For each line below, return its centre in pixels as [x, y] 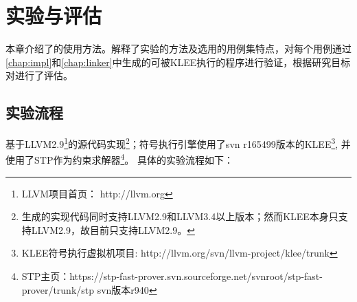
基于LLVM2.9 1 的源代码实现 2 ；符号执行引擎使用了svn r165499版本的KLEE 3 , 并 [178, 143]
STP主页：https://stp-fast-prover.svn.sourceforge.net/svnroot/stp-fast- [172, 276]
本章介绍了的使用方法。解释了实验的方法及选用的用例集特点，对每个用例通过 [178, 48]
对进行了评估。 [39, 75]
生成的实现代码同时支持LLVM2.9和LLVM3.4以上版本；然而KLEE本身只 [180, 216]
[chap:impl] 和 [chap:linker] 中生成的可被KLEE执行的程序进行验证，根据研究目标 [178, 62]
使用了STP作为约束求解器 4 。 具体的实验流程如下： [119, 159]
